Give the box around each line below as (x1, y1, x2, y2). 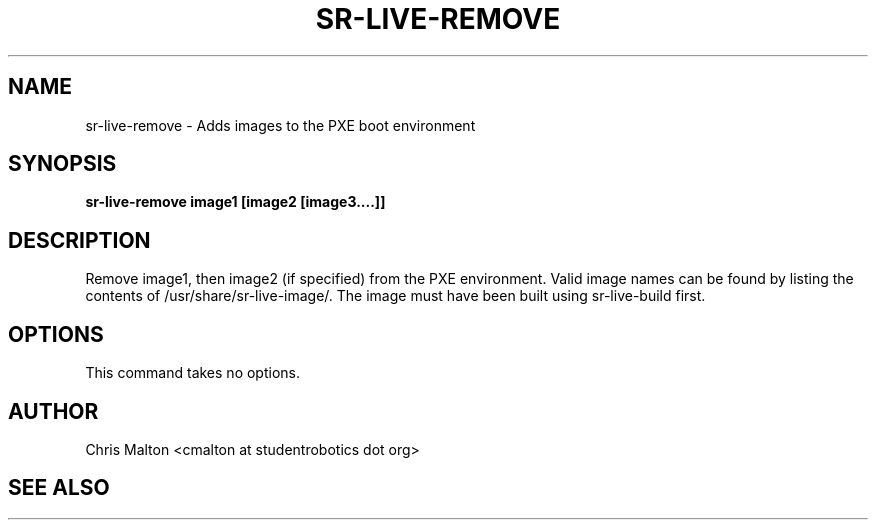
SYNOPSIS (8, 151, 117, 177)
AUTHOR (8, 398, 99, 424)
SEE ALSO (8, 475, 110, 501)
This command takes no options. (85, 364, 300, 382)
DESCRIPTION (8, 227, 151, 253)
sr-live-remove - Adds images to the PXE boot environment (85, 116, 476, 134)
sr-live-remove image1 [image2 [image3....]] (85, 193, 386, 211)
